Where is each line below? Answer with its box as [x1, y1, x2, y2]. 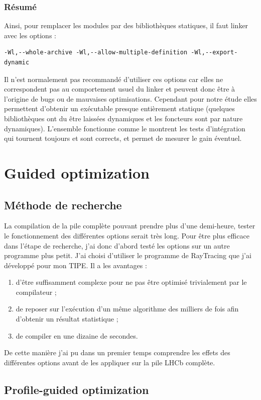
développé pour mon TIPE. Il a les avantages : [4, 260, 147, 270]
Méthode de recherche [4, 197, 122, 212]
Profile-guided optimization [4, 381, 149, 397]
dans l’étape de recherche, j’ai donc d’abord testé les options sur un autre [4, 240, 230, 251]
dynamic [4, 59, 30, 66]
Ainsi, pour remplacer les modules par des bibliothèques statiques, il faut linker [4, 20, 248, 31]
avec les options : [4, 30, 56, 40]
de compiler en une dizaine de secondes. [16, 330, 138, 341]
